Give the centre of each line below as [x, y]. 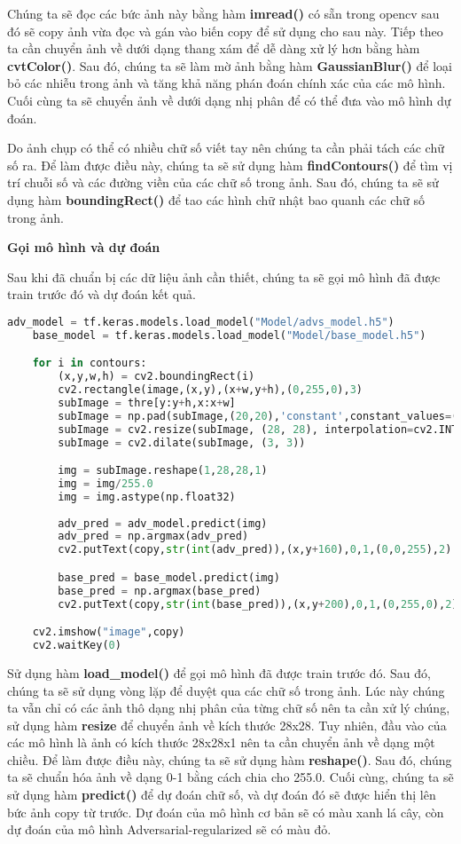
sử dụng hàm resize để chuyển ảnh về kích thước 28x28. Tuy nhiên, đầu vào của [227, 725]
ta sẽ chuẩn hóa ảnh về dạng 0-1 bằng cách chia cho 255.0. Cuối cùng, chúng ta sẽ [230, 777]
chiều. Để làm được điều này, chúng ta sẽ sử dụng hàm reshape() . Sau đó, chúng [230, 759]
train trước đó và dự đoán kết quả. [102, 294]
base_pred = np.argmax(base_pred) [160, 591]
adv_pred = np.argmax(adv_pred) [153, 536]
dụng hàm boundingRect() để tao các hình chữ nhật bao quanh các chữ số [216, 199]
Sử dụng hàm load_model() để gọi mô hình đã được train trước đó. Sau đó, [219, 672]
